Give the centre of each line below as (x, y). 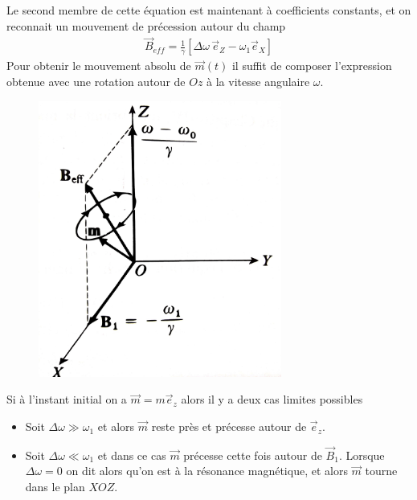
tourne (381, 471)
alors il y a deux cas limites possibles (272, 399)
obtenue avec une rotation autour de (96, 82)
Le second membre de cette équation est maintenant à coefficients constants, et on (209, 10)
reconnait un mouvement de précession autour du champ (146, 25)
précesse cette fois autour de (253, 455)
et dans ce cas (132, 455)
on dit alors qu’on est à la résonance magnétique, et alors (207, 471)
